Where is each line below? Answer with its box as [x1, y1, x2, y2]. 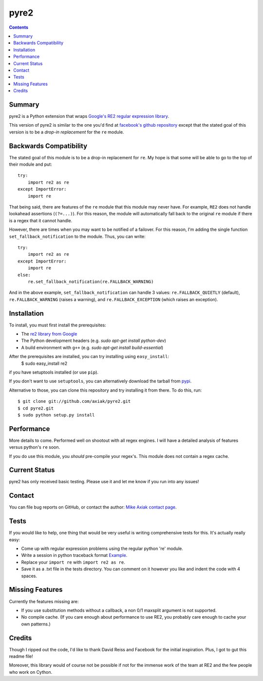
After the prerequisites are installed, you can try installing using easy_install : [9, 354, 169, 359]
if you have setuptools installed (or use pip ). [9, 369, 99, 375]
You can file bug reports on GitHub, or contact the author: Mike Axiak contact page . [9, 504, 177, 510]
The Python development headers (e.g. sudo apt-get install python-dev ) [21, 338, 167, 343]
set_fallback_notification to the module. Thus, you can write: [9, 233, 146, 239]
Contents [9, 24, 29, 30]
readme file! [9, 653, 34, 660]
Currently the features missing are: [9, 598, 79, 604]
